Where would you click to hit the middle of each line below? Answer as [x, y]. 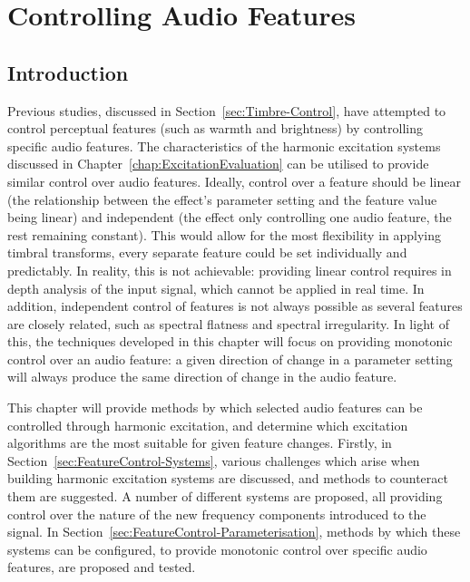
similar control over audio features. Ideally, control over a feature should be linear [234, 181]
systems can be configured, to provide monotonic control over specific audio [217, 549]
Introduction [68, 72]
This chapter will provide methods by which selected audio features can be [215, 407]
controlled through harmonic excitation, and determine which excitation [208, 425]
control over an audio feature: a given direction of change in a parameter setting [230, 359]
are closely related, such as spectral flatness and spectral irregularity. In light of [228, 323]
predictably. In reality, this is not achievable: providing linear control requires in [230, 270]
